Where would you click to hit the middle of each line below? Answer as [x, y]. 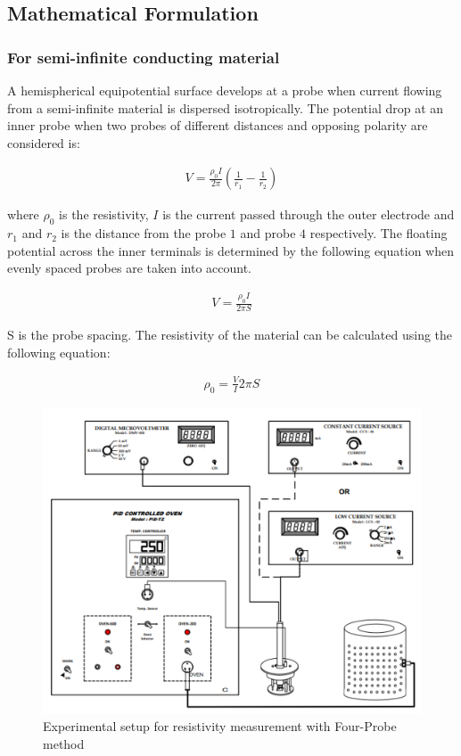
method [64, 744]
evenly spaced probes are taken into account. [129, 268]
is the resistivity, [104, 214]
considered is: [44, 142]
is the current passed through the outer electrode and [309, 214]
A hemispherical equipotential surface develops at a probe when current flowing [225, 90]
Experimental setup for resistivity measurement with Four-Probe [220, 726]
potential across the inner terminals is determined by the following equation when [230, 250]
